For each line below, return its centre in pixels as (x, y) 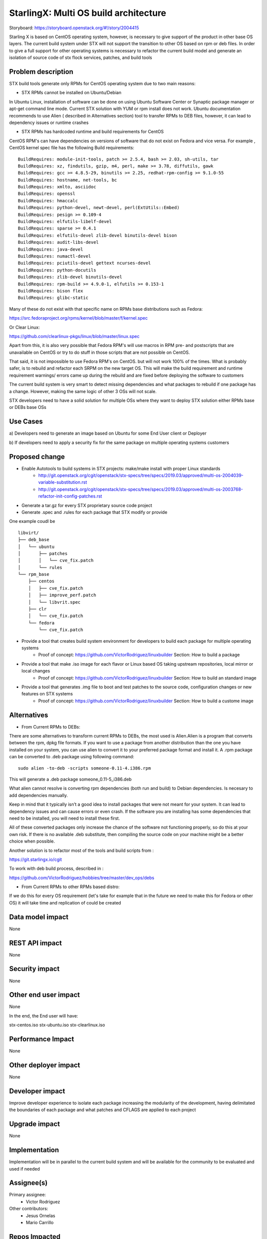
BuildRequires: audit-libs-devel (58, 242)
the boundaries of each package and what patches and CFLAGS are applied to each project (103, 1110)
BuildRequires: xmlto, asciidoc (57, 187)
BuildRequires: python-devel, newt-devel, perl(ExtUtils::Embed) (99, 208)
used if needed (24, 1169)
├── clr (37, 609)
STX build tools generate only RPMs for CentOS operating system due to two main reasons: (102, 84)
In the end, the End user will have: (44, 1015)
